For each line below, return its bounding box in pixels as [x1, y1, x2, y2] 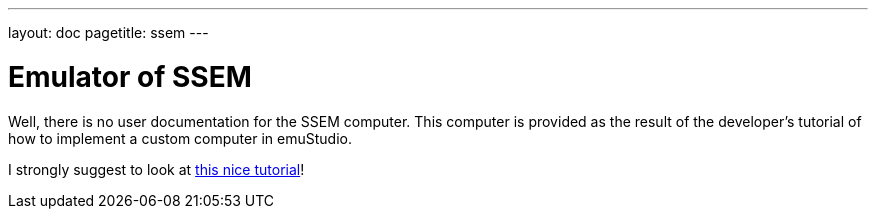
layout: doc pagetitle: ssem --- [8, 24, 209, 41]
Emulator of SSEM [8, 59, 252, 94]
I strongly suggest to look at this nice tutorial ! [8, 160, 305, 178]
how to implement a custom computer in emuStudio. [8, 129, 352, 147]
